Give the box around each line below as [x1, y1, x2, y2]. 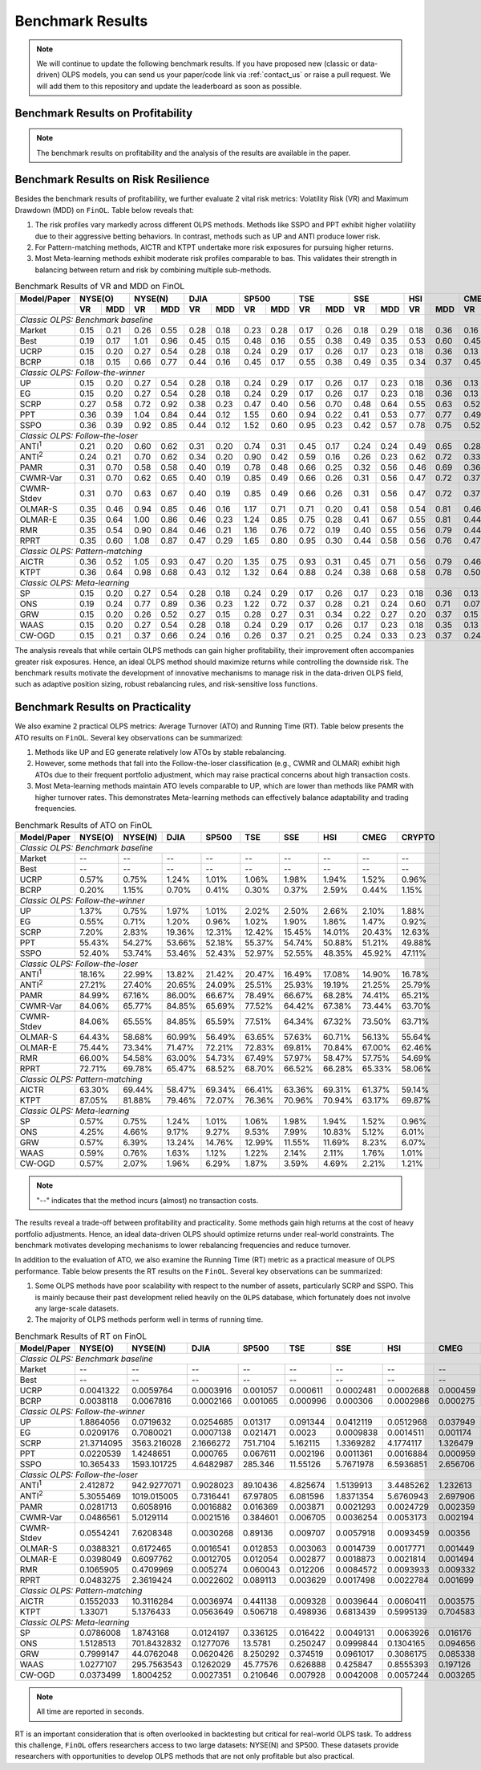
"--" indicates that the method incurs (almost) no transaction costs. [36, 1195, 259, 1205]
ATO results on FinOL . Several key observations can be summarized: [14, 732, 244, 742]
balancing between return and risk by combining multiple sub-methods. [34, 265, 272, 275]
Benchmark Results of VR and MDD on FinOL [14, 281, 185, 292]
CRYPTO [401, 831, 435, 842]
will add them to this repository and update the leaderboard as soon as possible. [36, 81, 302, 91]
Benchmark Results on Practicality [14, 700, 192, 714]
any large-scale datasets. [34, 1303, 119, 1313]
